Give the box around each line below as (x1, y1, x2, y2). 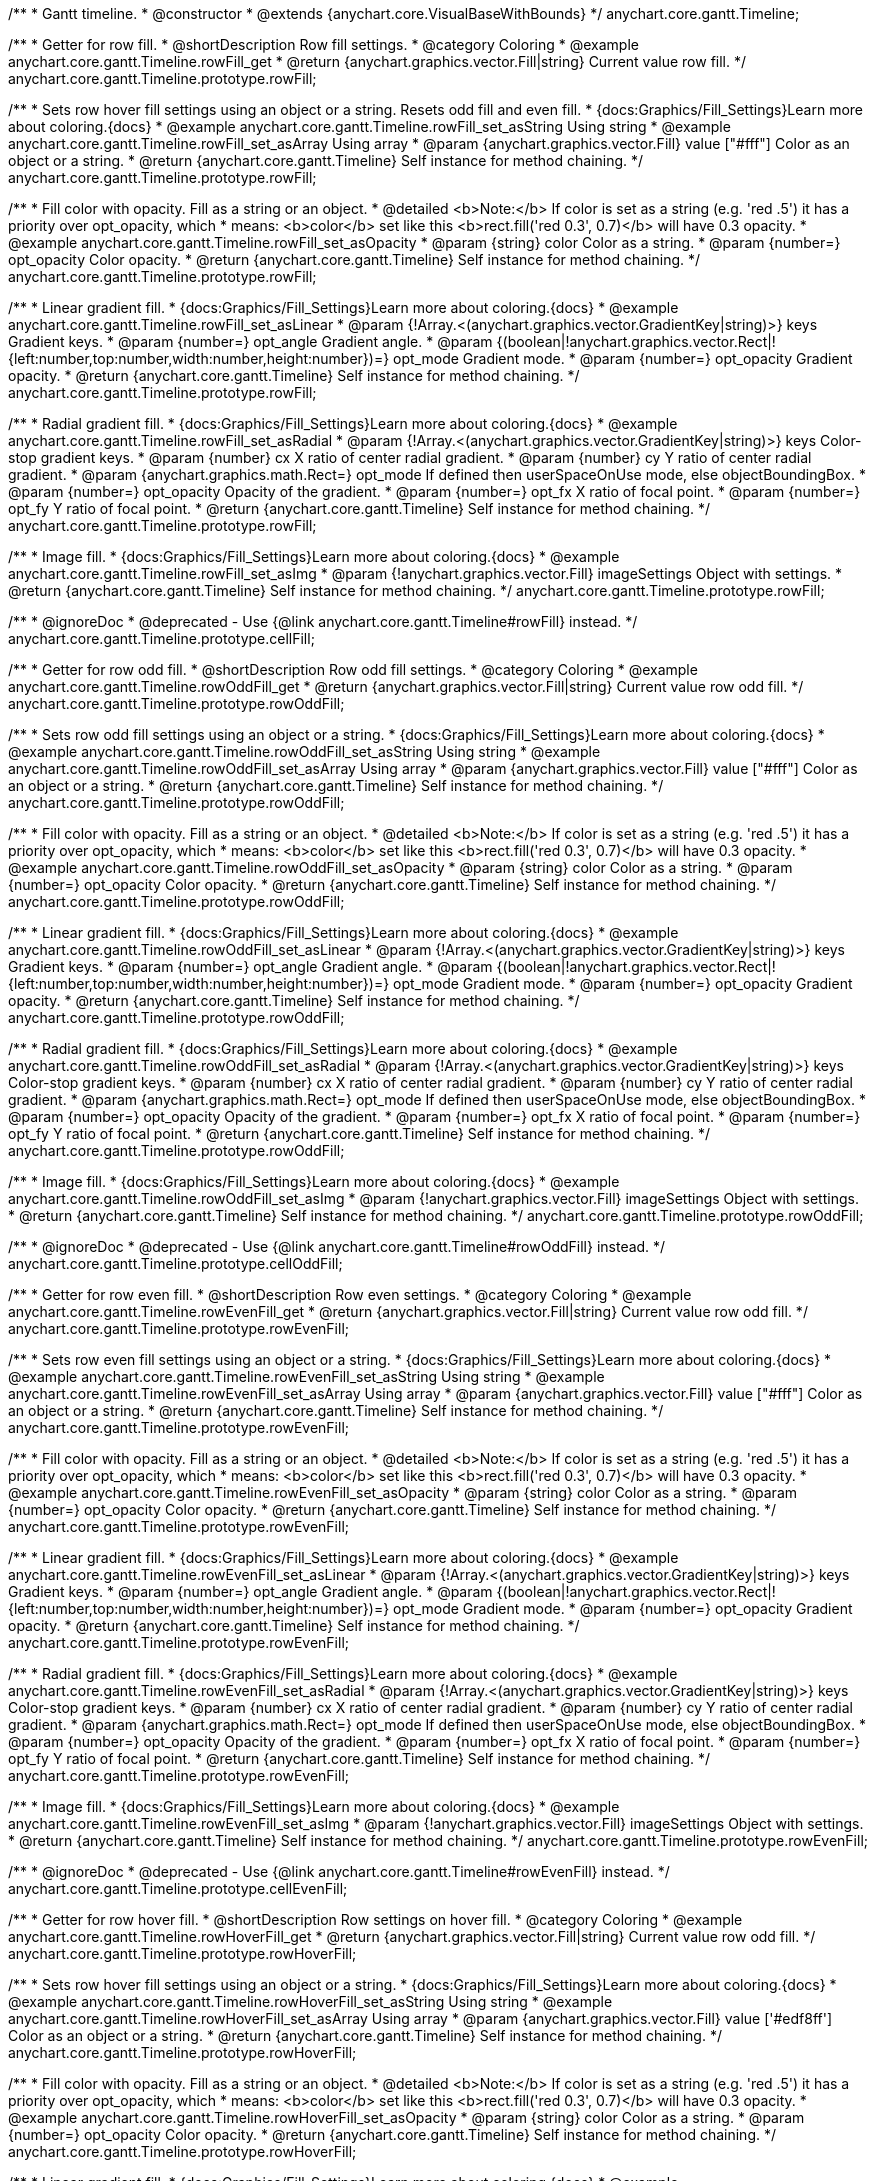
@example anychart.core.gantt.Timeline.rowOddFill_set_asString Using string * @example (8, 743, 601, 760)
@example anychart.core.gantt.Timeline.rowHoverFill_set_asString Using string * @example (8, 1993, 613, 2010)
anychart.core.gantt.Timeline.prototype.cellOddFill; (8, 1255, 343, 1272)
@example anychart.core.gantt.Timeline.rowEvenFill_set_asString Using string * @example (8, 1368, 605, 1385)
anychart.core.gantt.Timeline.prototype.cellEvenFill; (8, 1880, 348, 1897)
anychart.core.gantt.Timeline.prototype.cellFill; (8, 630, 315, 647)
